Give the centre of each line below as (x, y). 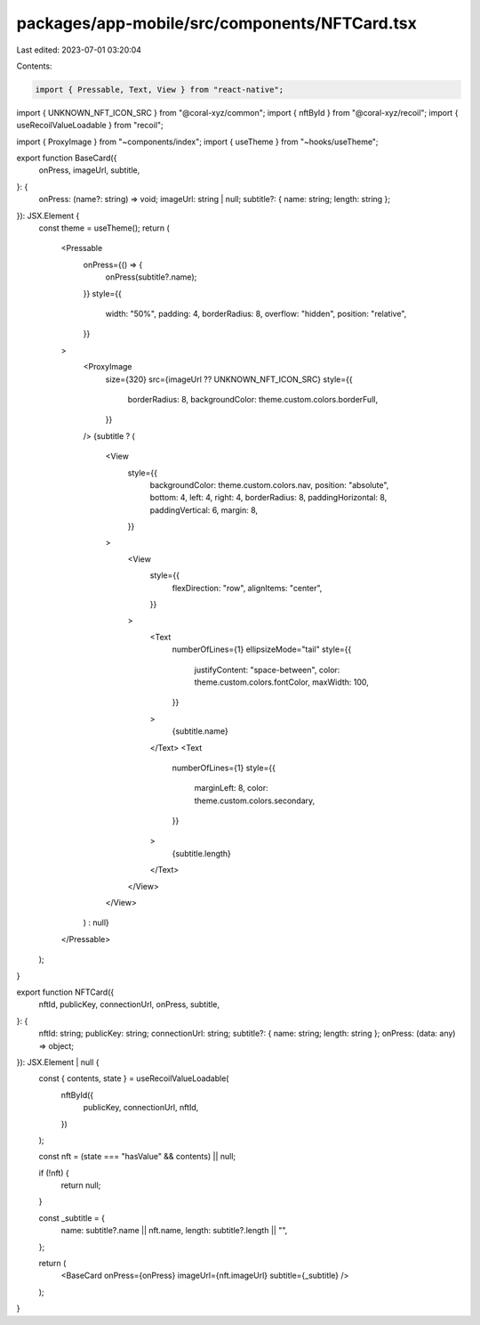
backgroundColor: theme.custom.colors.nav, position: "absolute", (269, 484)
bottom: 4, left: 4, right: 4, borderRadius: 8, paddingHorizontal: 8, (268, 498)
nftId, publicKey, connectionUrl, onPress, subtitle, (129, 1004)
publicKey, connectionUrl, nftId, (141, 1108)
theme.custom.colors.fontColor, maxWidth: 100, (281, 682)
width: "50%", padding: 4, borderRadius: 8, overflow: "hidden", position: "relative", (256, 313)
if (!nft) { (54, 1173)
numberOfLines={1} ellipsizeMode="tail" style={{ (262, 649)
